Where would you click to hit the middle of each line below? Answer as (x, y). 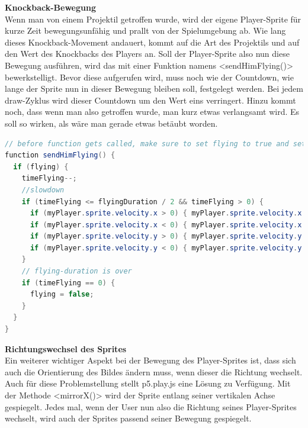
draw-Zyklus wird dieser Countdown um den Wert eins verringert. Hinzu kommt (150, 100)
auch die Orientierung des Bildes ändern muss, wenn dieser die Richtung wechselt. (154, 371)
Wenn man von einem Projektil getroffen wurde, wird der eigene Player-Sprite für (153, 19)
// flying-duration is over (77, 271)
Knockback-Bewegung (50, 7)
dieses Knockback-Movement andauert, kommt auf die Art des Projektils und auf (152, 42)
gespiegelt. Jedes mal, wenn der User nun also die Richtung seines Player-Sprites (151, 406)
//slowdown (43, 190)
